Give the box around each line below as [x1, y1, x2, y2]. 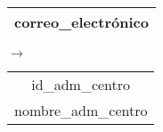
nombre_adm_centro [14, 100, 148, 120]
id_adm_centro [31, 74, 131, 95]
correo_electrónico [14, 12, 149, 32]
